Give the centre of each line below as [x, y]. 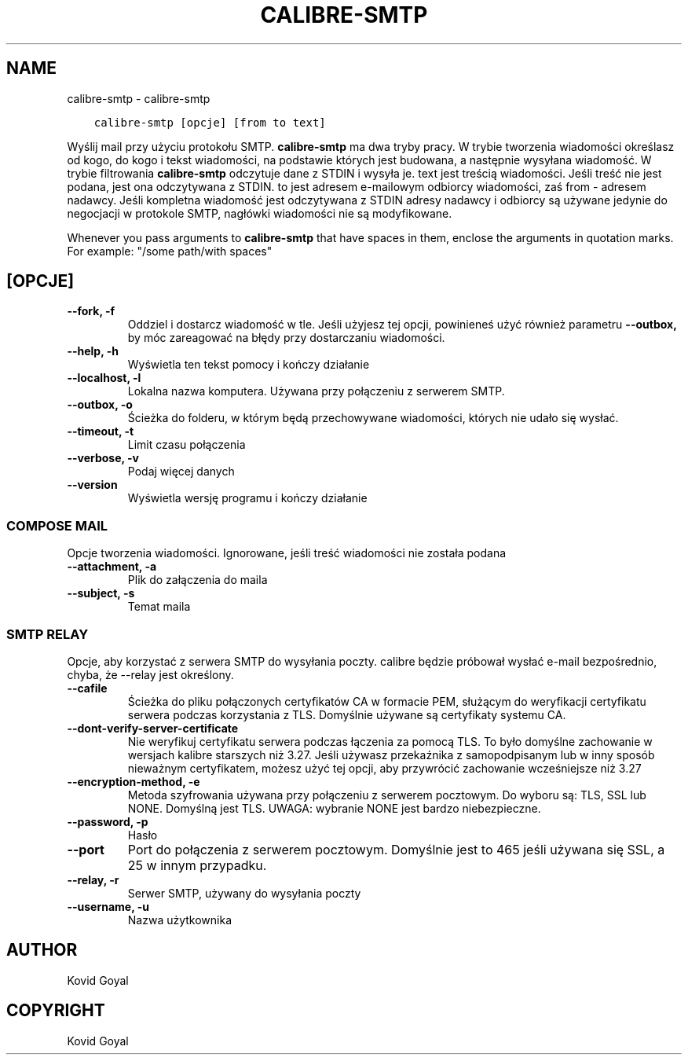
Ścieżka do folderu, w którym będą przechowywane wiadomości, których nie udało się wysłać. [373, 418]
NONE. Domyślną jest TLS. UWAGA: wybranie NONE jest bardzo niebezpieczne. [334, 808]
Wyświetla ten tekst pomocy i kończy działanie [249, 365]
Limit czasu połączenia [187, 445]
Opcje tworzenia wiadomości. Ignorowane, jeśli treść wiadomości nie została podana [287, 553]
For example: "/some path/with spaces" [170, 251]
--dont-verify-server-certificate [153, 728]
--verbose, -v [103, 458]
